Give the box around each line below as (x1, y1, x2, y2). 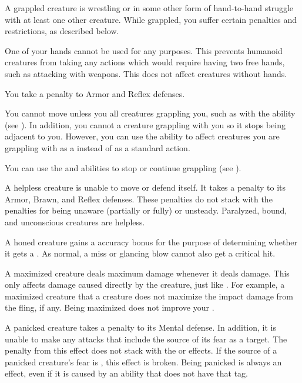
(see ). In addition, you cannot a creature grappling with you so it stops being (5, 118, 286, 131)
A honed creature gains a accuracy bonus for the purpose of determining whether (5, 235, 297, 248)
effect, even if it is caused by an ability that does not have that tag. (5, 367, 248, 379)
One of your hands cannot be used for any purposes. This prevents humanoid (5, 44, 283, 56)
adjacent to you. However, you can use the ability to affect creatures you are (5, 130, 280, 142)
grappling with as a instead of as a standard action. (5, 141, 190, 154)
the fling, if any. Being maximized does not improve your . (5, 301, 214, 314)
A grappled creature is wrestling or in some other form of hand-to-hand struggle (5, 2, 294, 14)
